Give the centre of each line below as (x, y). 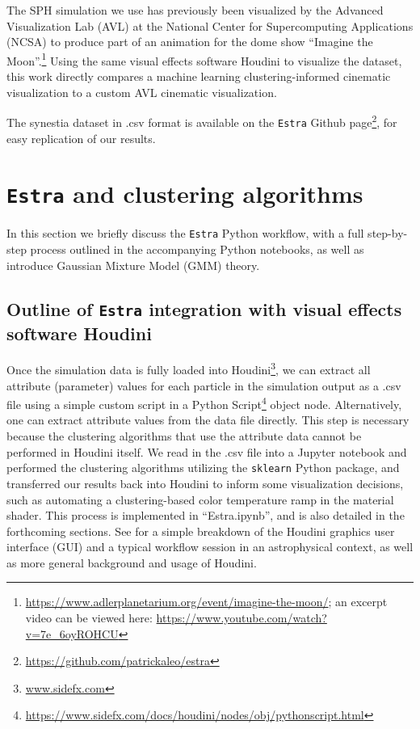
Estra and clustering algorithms (185, 194)
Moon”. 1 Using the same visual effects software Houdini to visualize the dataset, (204, 59)
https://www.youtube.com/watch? (241, 618)
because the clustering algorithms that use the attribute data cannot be (184, 436)
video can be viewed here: (89, 618)
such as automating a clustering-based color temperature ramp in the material (200, 499)
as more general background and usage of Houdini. (132, 562)
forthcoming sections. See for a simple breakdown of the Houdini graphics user (201, 531)
